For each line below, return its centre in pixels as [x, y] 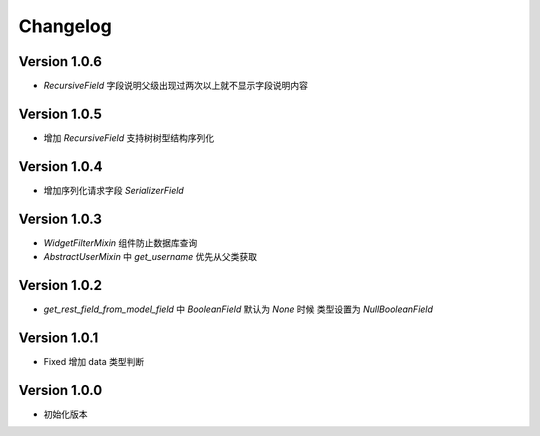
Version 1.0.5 [60, 113]
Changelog [65, 26]
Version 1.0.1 [58, 337]
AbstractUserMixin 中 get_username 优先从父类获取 [150, 257]
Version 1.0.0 [60, 390]
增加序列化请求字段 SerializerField [113, 190]
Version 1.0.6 [60, 61]
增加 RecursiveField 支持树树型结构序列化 [129, 137]
